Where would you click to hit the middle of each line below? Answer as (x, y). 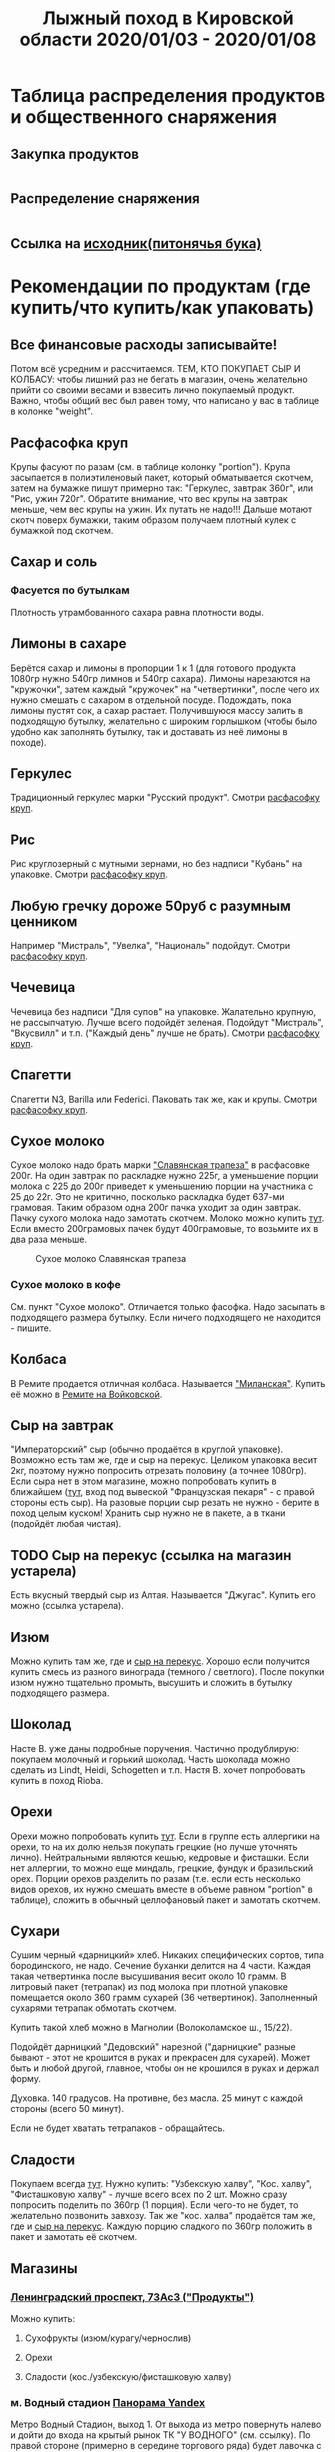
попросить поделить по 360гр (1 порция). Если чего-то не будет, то (154, 2205)
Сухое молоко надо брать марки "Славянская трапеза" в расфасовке (160, 1165)
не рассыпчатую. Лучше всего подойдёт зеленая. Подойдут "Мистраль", (167, 1022)
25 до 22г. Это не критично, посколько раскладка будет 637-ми (147, 1197)
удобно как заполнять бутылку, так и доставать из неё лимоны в (149, 731)
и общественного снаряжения (144, 117)
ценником (44, 921)
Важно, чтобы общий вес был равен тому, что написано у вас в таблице (165, 401)
